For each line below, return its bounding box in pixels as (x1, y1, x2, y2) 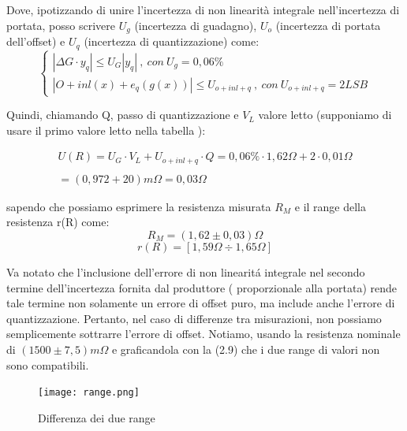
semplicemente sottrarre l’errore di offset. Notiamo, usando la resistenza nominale (6, 325, 401, 342)
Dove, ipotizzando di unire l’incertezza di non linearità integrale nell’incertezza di (6, 2, 400, 17)
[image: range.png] (38, 387, 140, 399)
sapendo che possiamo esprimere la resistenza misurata (6, 198, 271, 214)
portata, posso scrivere (6, 17, 116, 33)
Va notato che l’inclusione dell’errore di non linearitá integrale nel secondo (6, 263, 365, 280)
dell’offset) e (6, 33, 65, 50)
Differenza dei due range (38, 409, 155, 425)
